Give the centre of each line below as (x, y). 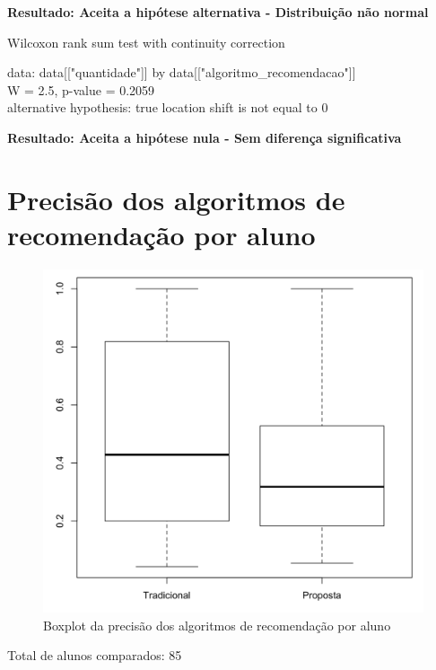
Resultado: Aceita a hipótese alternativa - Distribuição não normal (218, 12)
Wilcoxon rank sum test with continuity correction (146, 42)
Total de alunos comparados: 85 (95, 655)
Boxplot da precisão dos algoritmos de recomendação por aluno (217, 625)
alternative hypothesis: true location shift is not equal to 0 (168, 107)
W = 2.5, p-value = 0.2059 (81, 89)
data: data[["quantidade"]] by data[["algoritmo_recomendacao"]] (182, 72)
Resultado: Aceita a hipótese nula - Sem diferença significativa (205, 137)
